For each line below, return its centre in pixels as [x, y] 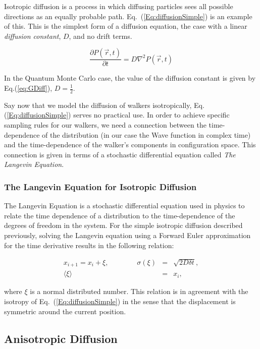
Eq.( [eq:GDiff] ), [28, 88]
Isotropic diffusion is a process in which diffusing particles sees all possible [119, 6]
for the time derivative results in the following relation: [89, 245]
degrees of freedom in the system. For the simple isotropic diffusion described [123, 225]
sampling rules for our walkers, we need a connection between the [105, 125]
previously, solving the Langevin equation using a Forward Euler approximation [127, 235]
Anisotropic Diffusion [61, 338]
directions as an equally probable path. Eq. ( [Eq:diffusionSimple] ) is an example [128, 16]
